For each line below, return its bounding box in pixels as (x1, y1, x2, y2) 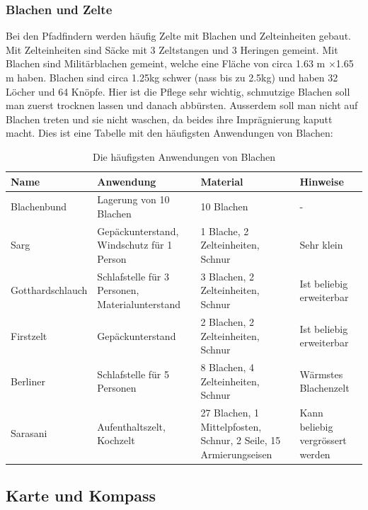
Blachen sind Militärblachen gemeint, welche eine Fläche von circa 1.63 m (6, 56, 326, 71)
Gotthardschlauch (11, 283, 88, 297)
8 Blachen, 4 (200, 359, 255, 374)
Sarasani (11, 426, 47, 441)
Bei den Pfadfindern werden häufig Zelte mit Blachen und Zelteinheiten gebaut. (6, 28, 351, 43)
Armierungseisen (200, 446, 272, 461)
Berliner (11, 373, 45, 388)
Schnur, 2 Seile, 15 (200, 433, 281, 448)
